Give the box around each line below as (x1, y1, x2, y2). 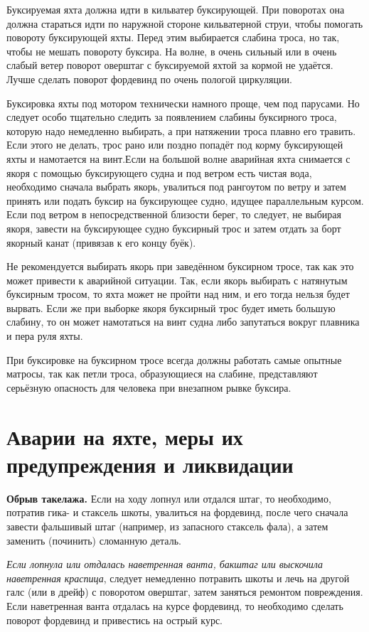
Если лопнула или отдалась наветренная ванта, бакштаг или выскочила (6, 557, 323, 572)
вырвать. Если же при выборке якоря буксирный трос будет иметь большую (6, 300, 336, 315)
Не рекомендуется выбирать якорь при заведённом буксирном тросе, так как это (6, 259, 354, 274)
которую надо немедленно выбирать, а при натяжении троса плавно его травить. (6, 123, 356, 138)
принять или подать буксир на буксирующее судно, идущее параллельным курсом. (6, 193, 364, 208)
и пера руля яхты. (6, 328, 83, 343)
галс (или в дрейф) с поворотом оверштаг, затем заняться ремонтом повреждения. (6, 584, 363, 599)
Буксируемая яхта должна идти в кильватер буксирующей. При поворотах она (6, 2, 345, 16)
